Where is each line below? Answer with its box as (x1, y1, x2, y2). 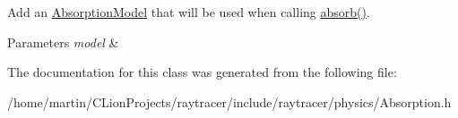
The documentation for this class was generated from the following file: (7, 63, 397, 81)
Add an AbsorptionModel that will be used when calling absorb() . (7, 3, 370, 21)
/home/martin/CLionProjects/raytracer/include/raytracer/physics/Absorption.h (7, 92, 452, 111)
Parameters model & (7, 32, 119, 51)
